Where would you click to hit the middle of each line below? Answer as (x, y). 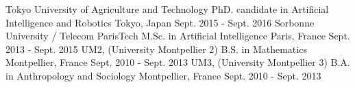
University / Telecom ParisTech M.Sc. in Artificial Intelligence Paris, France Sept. (178, 36)
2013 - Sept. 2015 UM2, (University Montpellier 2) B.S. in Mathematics (156, 49)
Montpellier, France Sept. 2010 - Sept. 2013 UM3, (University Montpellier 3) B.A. (178, 62)
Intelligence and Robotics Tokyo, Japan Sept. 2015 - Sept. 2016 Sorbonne (160, 22)
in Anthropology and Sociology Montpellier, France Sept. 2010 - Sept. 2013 (163, 75)
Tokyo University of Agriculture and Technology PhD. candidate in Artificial (167, 9)
